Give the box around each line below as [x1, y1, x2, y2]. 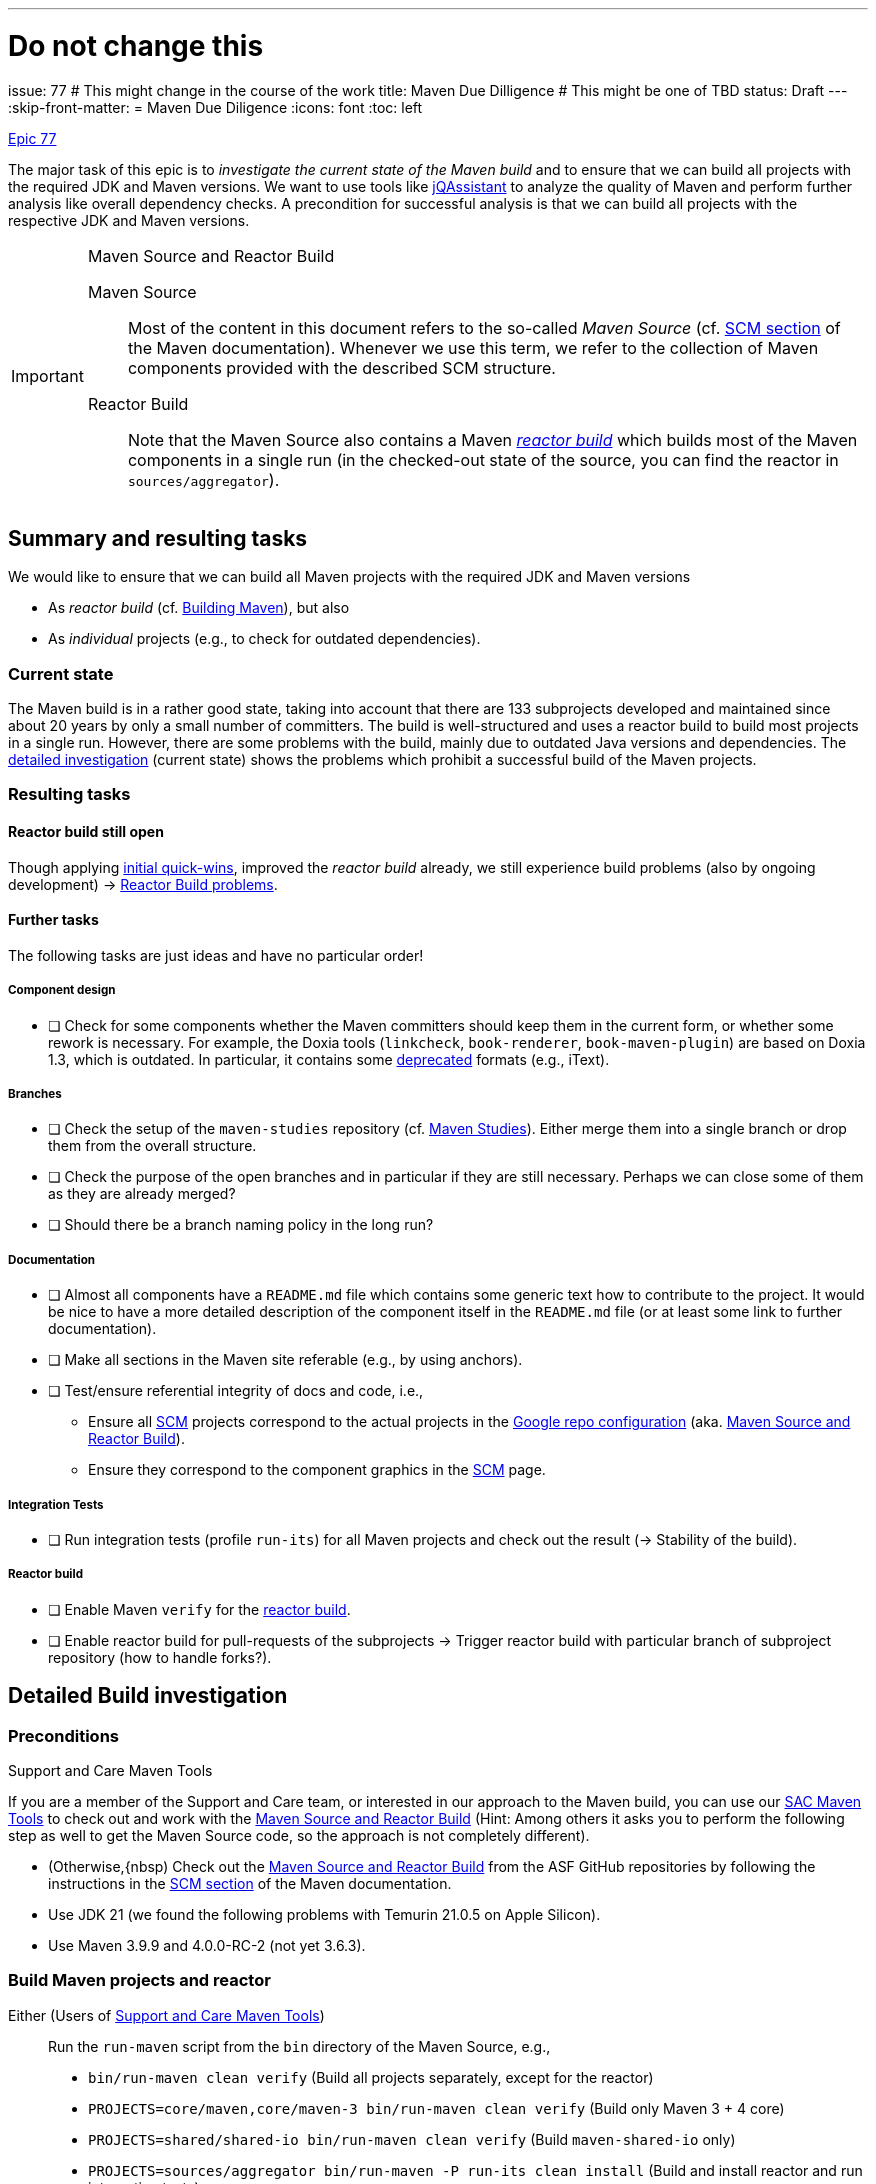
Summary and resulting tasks [8, 525, 308, 551]
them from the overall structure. [48, 1137, 257, 1155]
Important [11, 365, 84, 386]
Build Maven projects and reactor [8, 1970, 271, 1991]
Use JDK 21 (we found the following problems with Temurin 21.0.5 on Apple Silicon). [48, 1906, 601, 1924]
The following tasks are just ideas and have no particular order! [8, 946, 424, 964]
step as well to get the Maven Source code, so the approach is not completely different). [8, 1827, 590, 1845]
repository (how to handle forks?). [48, 1648, 272, 1666]
